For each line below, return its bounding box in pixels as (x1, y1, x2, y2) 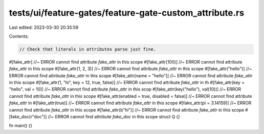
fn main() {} (9, 123, 33, 129)
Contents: (9, 33, 29, 39)
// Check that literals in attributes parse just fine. (19, 46, 156, 52)
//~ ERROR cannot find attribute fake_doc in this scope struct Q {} (47, 114, 180, 120)
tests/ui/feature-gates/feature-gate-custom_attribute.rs (9, 7, 244, 18)
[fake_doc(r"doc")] (9, 114, 47, 120)
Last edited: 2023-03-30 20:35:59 (9, 24, 79, 30)
